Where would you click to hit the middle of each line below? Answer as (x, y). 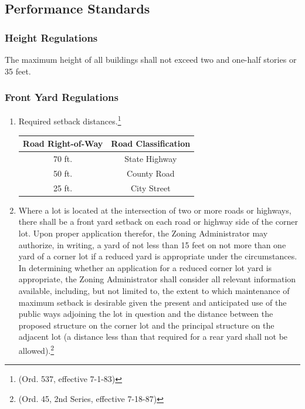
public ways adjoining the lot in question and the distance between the (146, 314)
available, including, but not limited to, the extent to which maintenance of (154, 290)
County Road (151, 173)
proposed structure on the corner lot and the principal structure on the (146, 325)
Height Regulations (51, 37)
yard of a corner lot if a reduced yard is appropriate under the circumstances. (158, 256)
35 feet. (18, 71)
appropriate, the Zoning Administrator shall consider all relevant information (157, 279)
